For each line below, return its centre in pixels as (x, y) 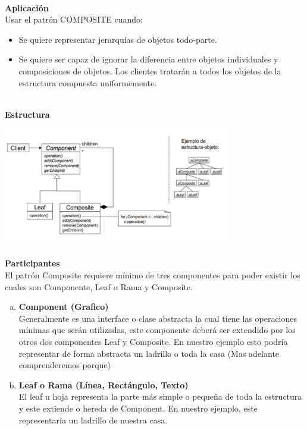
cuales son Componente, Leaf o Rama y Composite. (99, 286)
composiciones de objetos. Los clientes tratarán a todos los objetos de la (150, 70)
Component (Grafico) (64, 307)
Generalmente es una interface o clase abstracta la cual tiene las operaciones (158, 318)
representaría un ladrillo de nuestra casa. (93, 420)
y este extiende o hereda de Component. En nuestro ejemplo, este (138, 408)
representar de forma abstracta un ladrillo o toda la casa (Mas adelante (149, 353)
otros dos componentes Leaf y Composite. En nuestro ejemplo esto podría (153, 341)
